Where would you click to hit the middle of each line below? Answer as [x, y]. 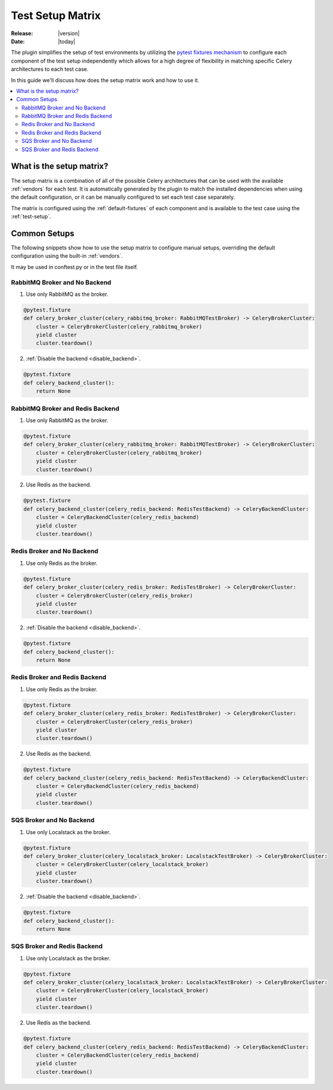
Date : [18, 41]
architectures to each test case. [50, 69]
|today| [67, 41]
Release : [22, 33]
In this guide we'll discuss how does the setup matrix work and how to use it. [105, 80]
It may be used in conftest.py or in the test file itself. [74, 267]
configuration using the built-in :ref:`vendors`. [67, 256]
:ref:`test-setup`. [31, 217]
